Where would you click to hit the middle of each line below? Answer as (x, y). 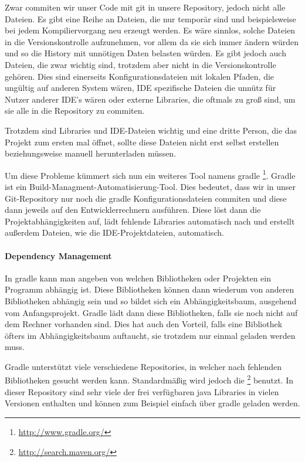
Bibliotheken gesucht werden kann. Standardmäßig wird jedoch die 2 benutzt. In (149, 379)
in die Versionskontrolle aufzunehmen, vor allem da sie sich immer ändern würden (152, 41)
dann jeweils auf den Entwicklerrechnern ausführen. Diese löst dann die (133, 210)
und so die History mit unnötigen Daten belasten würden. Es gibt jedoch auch (145, 53)
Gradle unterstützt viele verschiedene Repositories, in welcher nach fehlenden (143, 366)
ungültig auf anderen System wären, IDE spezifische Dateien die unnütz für (140, 88)
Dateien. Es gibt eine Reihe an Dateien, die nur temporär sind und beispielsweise (150, 18)
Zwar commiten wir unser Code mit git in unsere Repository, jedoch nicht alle (145, 7)
